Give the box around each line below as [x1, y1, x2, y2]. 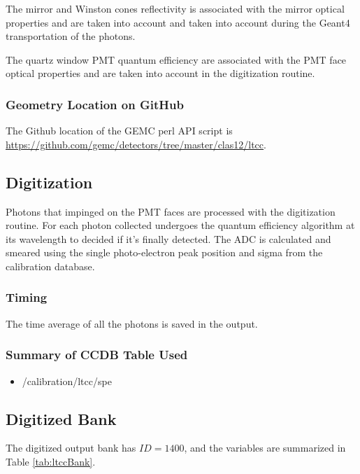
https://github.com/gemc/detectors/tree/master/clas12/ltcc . [6, 137, 266, 151]
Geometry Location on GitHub [6, 95, 184, 113]
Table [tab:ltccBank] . [6, 454, 96, 468]
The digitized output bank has [6, 440, 136, 455]
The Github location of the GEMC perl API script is [6, 123, 233, 138]
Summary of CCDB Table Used [6, 346, 188, 363]
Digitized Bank [6, 407, 117, 429]
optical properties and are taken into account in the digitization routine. [6, 66, 315, 81]
